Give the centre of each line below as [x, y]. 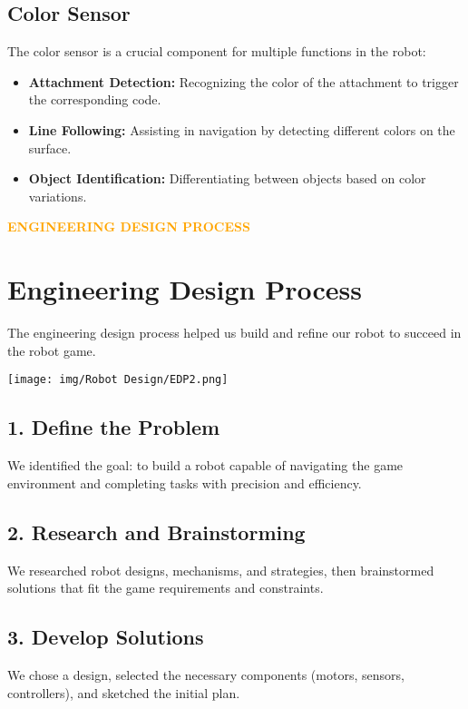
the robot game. [52, 350]
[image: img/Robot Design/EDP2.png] [118, 380]
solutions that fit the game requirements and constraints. [166, 588]
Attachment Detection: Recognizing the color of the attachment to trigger [244, 81]
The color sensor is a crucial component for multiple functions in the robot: [217, 51]
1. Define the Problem [114, 427]
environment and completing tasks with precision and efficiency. [185, 483]
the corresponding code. [95, 99]
